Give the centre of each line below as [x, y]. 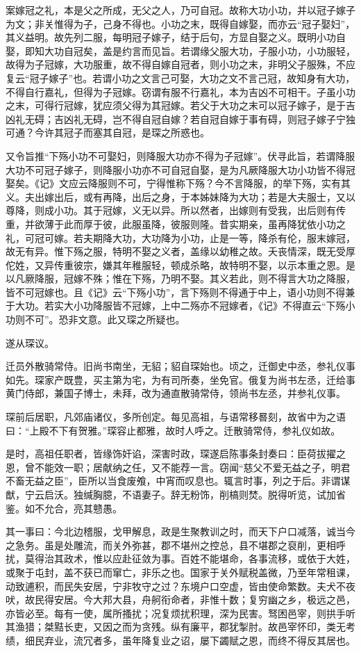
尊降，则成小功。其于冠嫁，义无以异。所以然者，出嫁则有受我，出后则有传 [176, 210]
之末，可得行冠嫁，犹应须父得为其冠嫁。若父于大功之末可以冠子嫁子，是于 [176, 105]
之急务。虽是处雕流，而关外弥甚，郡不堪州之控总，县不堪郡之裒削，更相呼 [176, 545]
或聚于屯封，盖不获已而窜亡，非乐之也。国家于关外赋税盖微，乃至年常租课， [180, 572]
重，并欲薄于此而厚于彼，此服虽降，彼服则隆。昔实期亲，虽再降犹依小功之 [176, 223]
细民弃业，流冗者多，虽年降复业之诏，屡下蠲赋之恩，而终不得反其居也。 [190, 640]
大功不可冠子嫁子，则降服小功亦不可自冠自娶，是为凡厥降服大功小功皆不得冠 [180, 169]
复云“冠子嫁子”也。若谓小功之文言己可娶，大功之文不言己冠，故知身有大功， [180, 78]
